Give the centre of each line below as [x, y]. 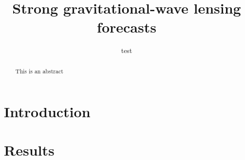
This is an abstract [39, 71]
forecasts [127, 27]
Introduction [47, 112]
